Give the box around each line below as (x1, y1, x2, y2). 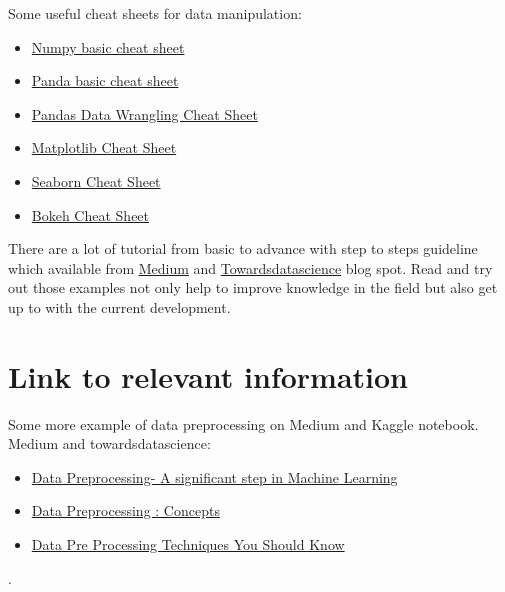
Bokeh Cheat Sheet (31, 204, 150, 225)
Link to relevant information (8, 355, 409, 396)
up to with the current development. (8, 296, 231, 317)
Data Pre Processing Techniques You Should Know (31, 534, 345, 555)
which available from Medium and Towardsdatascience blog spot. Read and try (8, 257, 493, 278)
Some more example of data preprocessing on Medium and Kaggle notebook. (8, 413, 479, 434)
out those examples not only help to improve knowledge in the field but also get (8, 277, 498, 298)
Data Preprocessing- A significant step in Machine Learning (31, 466, 398, 487)
